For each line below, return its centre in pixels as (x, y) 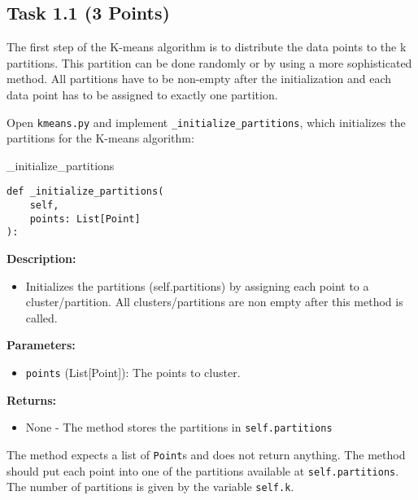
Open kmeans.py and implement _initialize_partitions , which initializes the (206, 122)
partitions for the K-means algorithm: (100, 138)
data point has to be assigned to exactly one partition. (142, 94)
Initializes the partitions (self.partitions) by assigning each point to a (197, 285)
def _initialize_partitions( (85, 192)
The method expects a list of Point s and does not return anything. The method (206, 454)
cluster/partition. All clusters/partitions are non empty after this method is (214, 302)
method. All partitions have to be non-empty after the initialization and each (199, 79)
